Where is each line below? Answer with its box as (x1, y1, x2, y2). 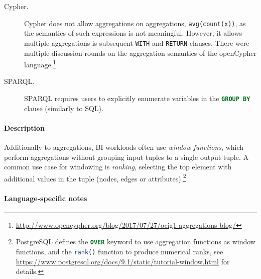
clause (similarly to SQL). (24, 103, 103, 113)
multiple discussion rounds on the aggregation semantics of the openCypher (24, 47, 256, 58)
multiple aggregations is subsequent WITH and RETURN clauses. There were (24, 37, 249, 48)
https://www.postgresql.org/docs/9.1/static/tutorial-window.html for (16, 256, 230, 266)
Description (4, 122, 45, 133)
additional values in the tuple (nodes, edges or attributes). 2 (4, 171, 186, 183)
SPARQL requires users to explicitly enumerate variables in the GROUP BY (24, 92, 250, 103)
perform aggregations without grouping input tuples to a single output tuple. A (4, 151, 248, 162)
